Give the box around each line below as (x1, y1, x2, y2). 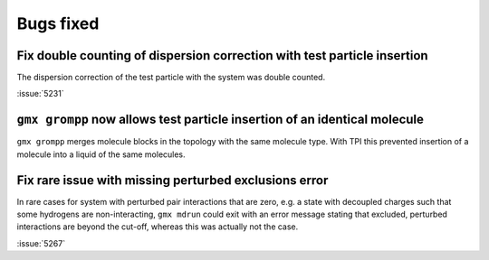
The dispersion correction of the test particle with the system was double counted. (16, 72, 326, 83)
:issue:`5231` (16, 88, 64, 99)
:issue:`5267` (16, 237, 66, 248)
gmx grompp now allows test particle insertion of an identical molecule (16, 112, 425, 127)
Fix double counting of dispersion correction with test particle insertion (16, 48, 429, 63)
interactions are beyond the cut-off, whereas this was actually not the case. (16, 221, 299, 232)
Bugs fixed (16, 14, 100, 33)
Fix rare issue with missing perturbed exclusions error (16, 172, 329, 188)
